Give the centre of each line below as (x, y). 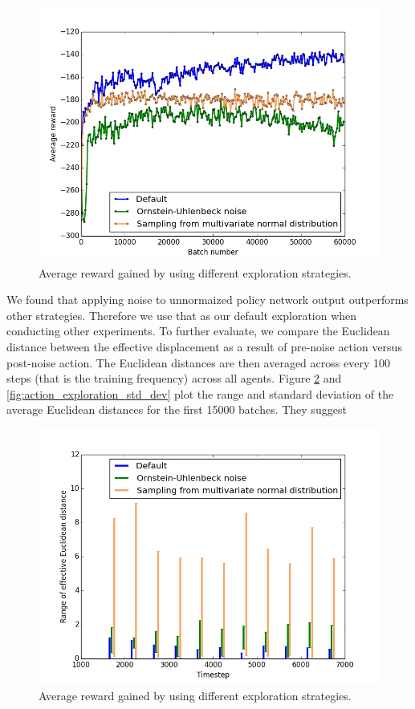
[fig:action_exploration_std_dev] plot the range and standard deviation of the (200, 393)
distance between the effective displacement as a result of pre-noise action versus (204, 346)
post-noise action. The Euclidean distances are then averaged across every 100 (198, 362)
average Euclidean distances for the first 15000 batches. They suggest (177, 409)
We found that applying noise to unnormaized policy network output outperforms (207, 300)
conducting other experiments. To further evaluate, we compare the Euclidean (198, 331)
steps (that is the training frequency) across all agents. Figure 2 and (174, 378)
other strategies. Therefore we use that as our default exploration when (182, 315)
